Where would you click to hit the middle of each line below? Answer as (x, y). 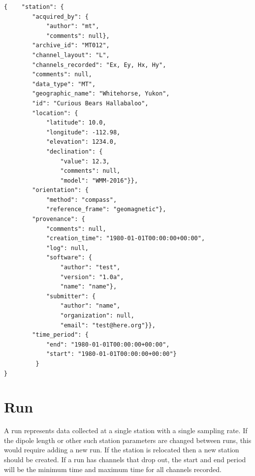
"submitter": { (71, 296)
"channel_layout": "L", (71, 55)
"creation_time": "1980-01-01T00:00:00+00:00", (126, 238)
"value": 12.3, (85, 161)
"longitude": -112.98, (83, 132)
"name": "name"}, (89, 287)
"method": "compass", (81, 200)
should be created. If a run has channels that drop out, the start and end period (125, 460)
